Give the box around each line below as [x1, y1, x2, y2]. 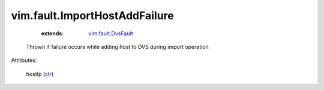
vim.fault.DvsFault [88, 30, 133, 37]
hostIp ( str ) [26, 70, 54, 77]
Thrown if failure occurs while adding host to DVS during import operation [26, 43, 209, 50]
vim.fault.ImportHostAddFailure [11, 9, 174, 22]
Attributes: [11, 57, 37, 64]
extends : [41, 30, 64, 37]
